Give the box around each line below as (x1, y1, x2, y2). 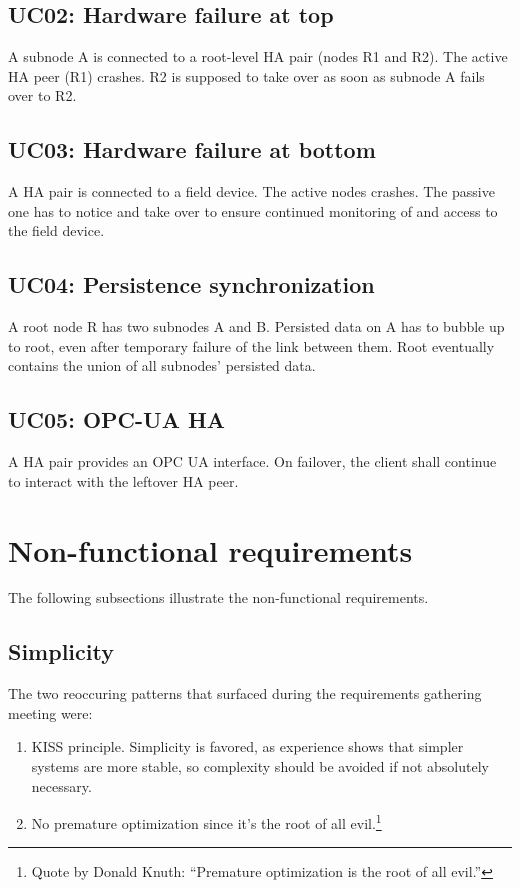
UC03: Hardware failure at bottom (8, 134, 376, 165)
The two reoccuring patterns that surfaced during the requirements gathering (8, 683, 482, 704)
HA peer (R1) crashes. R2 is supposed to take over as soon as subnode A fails (8, 65, 485, 86)
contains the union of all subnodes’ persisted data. (8, 355, 316, 376)
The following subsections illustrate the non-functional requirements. (8, 587, 429, 608)
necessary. (31, 775, 92, 796)
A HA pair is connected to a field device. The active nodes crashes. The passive (8, 181, 495, 202)
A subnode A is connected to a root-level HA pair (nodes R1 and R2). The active (8, 46, 508, 67)
